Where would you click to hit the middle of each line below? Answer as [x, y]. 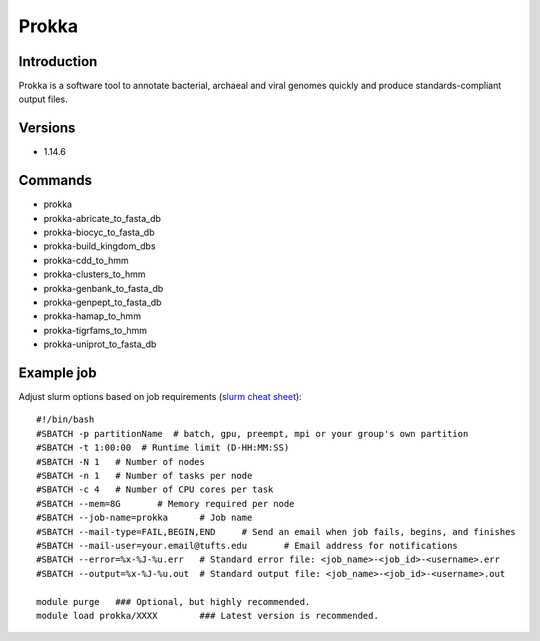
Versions [47, 128]
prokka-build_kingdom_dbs [99, 246]
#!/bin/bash [65, 419]
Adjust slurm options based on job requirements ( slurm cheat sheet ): [160, 397]
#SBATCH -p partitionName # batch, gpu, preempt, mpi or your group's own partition [252, 433]
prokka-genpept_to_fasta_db [102, 302]
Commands [55, 180]
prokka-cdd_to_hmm [86, 260]
